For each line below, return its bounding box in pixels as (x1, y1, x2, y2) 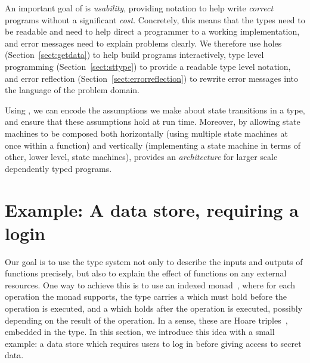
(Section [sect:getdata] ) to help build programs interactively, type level (5, 48, 264, 61)
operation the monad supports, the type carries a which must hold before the (5, 290, 287, 303)
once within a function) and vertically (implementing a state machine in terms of (5, 139, 301, 151)
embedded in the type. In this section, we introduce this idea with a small (5, 325, 275, 338)
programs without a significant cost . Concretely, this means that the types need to (5, 13, 305, 26)
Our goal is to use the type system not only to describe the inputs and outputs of (5, 255, 303, 267)
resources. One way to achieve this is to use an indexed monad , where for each (5, 278, 295, 291)
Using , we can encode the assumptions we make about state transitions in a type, (5, 103, 305, 116)
